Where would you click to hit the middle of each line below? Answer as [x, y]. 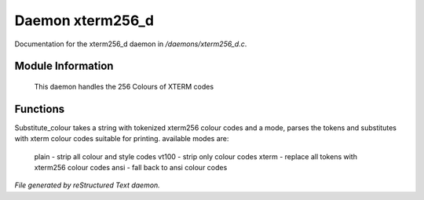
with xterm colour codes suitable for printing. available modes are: [122, 139]
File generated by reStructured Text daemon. [87, 185]
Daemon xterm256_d [84, 20]
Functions [40, 109]
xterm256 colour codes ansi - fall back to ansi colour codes [131, 168]
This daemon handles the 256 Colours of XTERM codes [124, 86]
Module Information [64, 66]
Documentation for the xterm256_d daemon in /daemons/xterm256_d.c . [131, 44]
